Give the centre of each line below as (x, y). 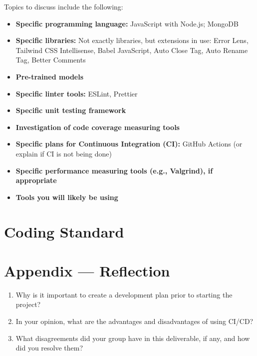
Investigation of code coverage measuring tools (98, 127)
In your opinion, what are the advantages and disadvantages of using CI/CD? (134, 321)
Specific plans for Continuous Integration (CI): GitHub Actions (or (129, 144)
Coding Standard (64, 231)
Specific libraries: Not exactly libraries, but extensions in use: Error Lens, (132, 40)
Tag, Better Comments (51, 60)
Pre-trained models (50, 76)
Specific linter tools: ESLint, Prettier (77, 93)
